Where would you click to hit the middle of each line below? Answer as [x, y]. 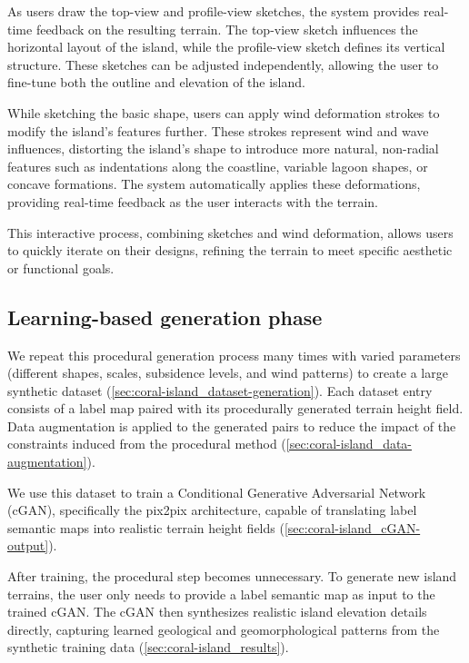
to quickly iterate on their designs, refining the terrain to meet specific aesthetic [230, 250]
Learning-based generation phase [165, 317]
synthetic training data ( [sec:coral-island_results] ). [148, 647]
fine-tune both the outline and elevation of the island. [156, 82]
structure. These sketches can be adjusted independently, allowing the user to [223, 64]
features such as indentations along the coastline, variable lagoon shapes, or [218, 166]
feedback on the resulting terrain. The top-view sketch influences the [227, 29]
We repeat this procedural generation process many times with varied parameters [234, 355]
